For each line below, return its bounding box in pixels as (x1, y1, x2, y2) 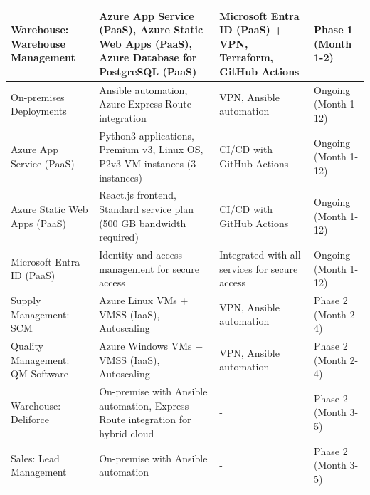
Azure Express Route (99, 96, 191, 111)
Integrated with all (219, 247, 301, 261)
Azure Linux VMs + (99, 293, 189, 308)
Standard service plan (99, 201, 194, 216)
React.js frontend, (99, 187, 176, 202)
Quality (11, 338, 43, 353)
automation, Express (99, 397, 189, 412)
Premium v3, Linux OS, (99, 142, 203, 157)
